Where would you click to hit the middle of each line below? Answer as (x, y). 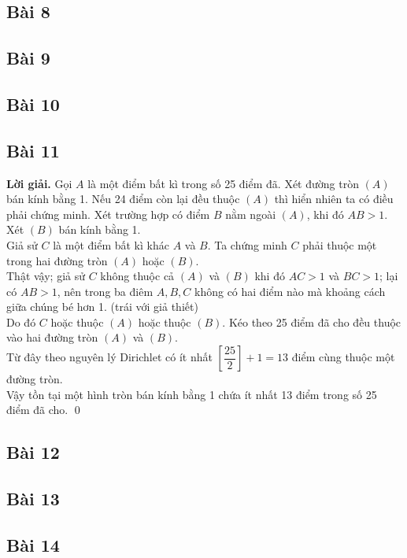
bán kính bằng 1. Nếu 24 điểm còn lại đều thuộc (123, 199)
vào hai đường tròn (52, 337)
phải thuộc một (340, 244)
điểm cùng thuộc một (343, 357)
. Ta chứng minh (247, 244)
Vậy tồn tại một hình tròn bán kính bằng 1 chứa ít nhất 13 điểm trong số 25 (192, 394)
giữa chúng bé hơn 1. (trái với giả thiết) (102, 307)
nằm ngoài (251, 214)
